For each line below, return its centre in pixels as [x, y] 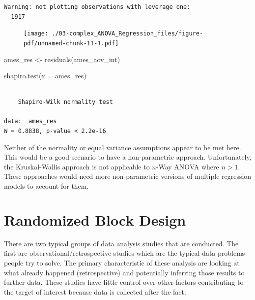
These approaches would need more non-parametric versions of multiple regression [128, 176]
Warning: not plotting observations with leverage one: [97, 7]
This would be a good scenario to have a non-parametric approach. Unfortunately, [128, 157]
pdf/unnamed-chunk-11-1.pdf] [71, 43]
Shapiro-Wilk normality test [65, 102]
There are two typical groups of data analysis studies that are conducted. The [121, 243]
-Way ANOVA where [187, 166]
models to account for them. [46, 186]
